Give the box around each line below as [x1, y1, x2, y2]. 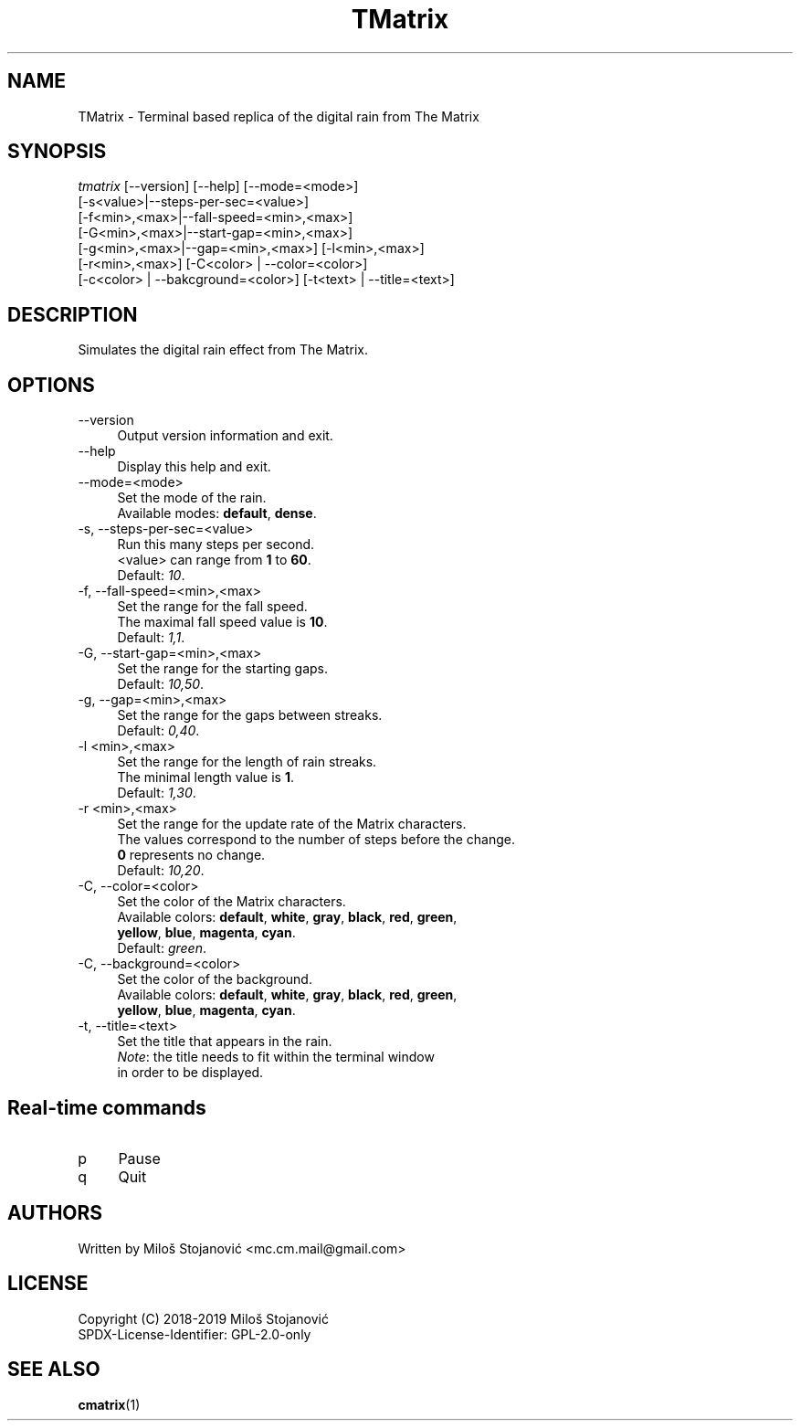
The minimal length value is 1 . [117, 769, 295, 786]
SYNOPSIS [7, 140, 107, 164]
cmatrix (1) [78, 1396, 141, 1412]
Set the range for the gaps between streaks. [117, 707, 383, 724]
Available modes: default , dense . [117, 505, 317, 522]
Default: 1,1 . [117, 629, 185, 646]
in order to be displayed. [117, 1064, 264, 1081]
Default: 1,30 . [117, 785, 196, 801]
